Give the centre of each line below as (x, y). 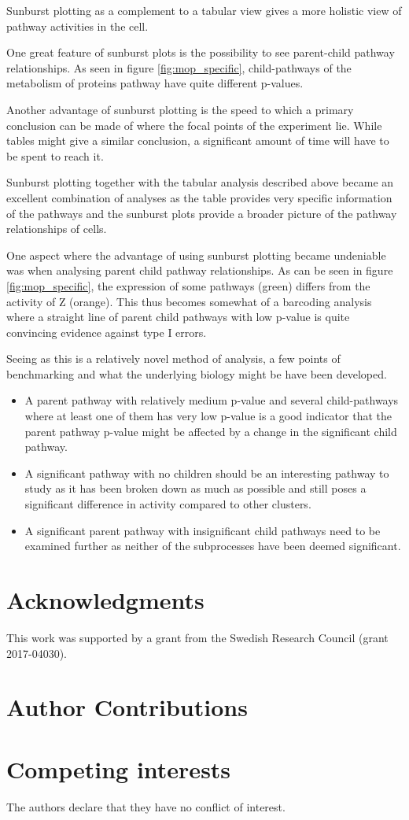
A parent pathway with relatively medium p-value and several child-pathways (212, 400)
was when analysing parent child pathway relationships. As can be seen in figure (200, 270)
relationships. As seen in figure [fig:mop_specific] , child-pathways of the (179, 67)
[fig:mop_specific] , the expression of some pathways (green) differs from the (188, 285)
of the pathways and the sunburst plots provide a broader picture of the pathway (202, 213)
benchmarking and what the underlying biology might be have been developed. (197, 373)
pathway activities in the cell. (77, 26)
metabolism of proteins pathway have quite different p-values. (155, 83)
